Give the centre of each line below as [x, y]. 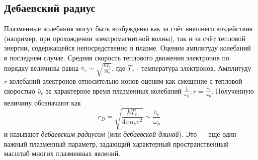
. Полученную [233, 90]
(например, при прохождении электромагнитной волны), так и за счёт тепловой [125, 38]
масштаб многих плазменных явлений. [62, 153]
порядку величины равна [42, 68]
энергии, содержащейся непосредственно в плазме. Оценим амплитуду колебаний [128, 48]
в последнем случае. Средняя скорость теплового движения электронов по [117, 57]
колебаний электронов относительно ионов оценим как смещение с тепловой [126, 81]
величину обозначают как [43, 102]
